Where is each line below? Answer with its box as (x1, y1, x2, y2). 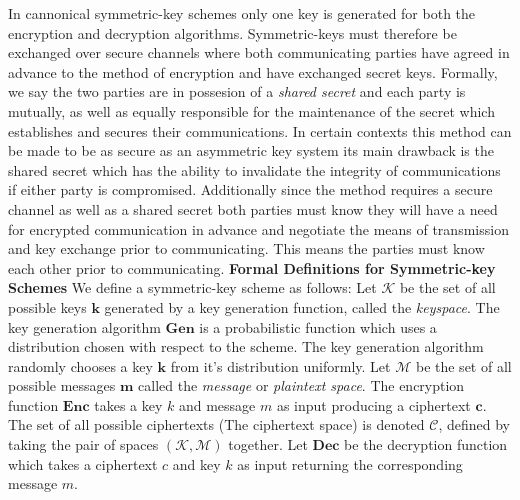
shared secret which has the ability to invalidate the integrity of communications (8, 159, 501, 180)
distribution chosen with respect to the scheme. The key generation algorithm (8, 336, 484, 357)
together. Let (228, 434, 308, 455)
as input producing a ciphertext (276, 394, 471, 415)
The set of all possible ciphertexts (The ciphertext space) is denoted (8, 414, 425, 435)
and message (178, 394, 256, 415)
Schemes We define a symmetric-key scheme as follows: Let (8, 277, 377, 298)
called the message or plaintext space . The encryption (138, 375, 465, 396)
